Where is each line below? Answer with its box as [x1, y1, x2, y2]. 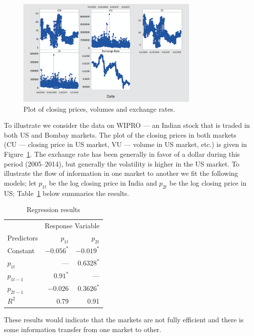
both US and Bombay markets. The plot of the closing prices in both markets [4, 129, 236, 140]
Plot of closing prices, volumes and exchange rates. [23, 103, 175, 114]
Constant [7, 245, 35, 255]
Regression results [26, 204, 81, 215]
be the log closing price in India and [49, 177, 157, 188]
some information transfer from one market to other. [4, 324, 161, 334]
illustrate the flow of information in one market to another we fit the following [4, 168, 238, 178]
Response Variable [44, 220, 100, 231]
